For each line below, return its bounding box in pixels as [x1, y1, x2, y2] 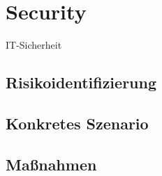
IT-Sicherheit [6, 38, 62, 52]
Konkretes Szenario [6, 112, 149, 134]
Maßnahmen [6, 153, 97, 175]
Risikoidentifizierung [6, 72, 157, 93]
